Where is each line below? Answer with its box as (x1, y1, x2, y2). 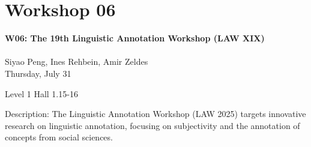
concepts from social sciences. (5, 131, 113, 143)
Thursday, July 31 (5, 67, 71, 79)
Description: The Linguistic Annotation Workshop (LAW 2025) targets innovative (5, 107, 306, 120)
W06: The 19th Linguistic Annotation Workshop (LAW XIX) (5, 32, 265, 44)
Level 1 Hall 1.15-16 (5, 87, 78, 100)
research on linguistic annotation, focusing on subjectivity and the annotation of (5, 119, 300, 131)
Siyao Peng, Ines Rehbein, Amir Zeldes (5, 55, 148, 68)
